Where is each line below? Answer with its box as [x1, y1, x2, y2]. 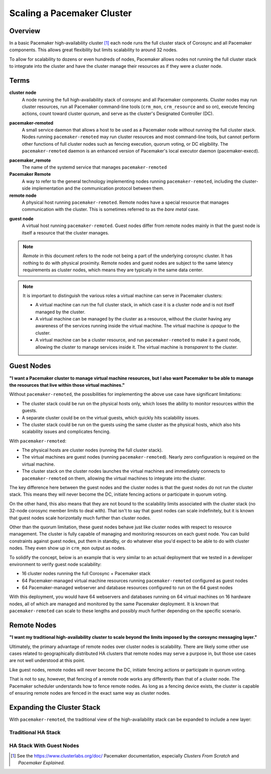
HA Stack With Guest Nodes [9, 742, 80, 749]
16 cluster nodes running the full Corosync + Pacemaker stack [22, 571, 151, 577]
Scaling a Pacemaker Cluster [9, 8, 132, 19]
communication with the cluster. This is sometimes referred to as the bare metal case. [22, 206, 200, 212]
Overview [9, 27, 41, 35]
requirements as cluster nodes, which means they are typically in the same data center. [23, 267, 203, 273]
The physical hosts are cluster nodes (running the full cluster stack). [22, 447, 163, 453]
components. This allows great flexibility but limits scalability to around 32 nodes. [9, 47, 178, 53]
